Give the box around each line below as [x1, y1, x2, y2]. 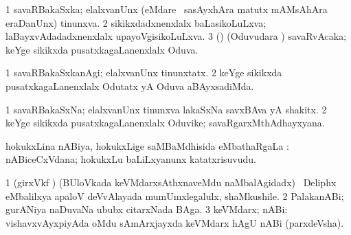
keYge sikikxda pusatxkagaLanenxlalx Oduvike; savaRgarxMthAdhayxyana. [5, 115, 325, 130]
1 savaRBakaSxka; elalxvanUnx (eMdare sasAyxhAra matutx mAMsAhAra [5, 2, 328, 16]
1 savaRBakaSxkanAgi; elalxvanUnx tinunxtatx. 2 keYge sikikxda [5, 65, 282, 80]
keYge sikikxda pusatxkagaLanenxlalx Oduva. [5, 42, 199, 56]
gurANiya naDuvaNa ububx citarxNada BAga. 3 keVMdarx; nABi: [5, 202, 288, 216]
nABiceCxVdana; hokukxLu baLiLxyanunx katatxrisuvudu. [5, 152, 256, 166]
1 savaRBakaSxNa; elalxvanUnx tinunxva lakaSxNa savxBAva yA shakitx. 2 [5, 102, 327, 116]
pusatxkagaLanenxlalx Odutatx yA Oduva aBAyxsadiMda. [5, 78, 254, 93]
